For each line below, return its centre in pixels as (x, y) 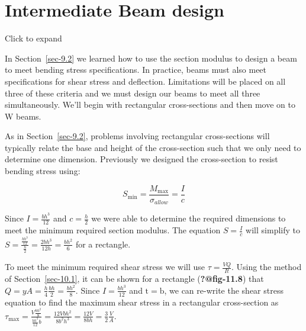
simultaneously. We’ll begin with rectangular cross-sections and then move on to (150, 105)
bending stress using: (43, 171)
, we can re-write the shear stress (224, 290)
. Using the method (266, 267)
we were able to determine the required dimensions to (189, 218)
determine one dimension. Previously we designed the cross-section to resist (141, 159)
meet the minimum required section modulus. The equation (113, 230)
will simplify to (273, 230)
